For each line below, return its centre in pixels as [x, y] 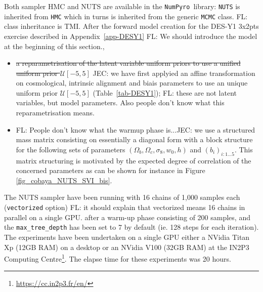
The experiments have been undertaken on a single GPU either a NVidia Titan [127, 237]
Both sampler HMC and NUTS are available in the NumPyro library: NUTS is [122, 6]
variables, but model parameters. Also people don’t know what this [120, 102]
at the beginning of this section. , [54, 46]
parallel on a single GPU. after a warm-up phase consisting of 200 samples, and [127, 217]
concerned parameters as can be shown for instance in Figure [111, 170]
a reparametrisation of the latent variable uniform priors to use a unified [128, 63]
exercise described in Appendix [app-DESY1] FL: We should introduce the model [131, 36]
